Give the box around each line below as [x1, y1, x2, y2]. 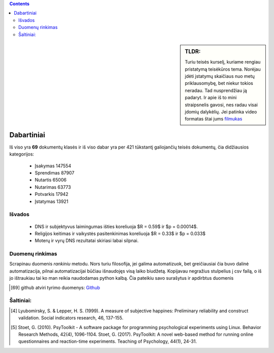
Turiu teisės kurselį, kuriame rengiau [185, 59, 261, 65]
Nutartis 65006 [35, 177, 67, 183]
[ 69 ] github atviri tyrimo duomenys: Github [11, 284, 100, 290]
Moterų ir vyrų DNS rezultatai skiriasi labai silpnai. [35, 238, 139, 244]
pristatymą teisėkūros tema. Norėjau [185, 66, 261, 72]
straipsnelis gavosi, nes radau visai [185, 102, 258, 108]
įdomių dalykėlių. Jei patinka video [185, 108, 257, 114]
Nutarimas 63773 [35, 184, 71, 190]
